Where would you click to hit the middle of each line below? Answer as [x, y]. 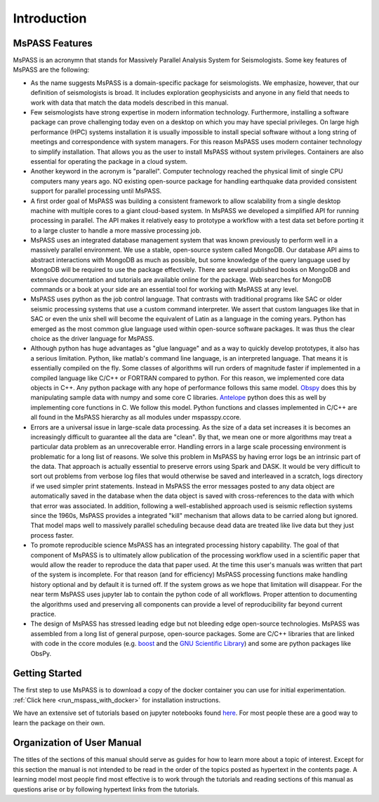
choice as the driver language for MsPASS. [92, 338]
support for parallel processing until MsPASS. [96, 191]
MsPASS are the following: [51, 70]
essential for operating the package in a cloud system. [109, 161]
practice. [43, 614]
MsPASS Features [53, 43]
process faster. [52, 535]
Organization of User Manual [77, 743]
